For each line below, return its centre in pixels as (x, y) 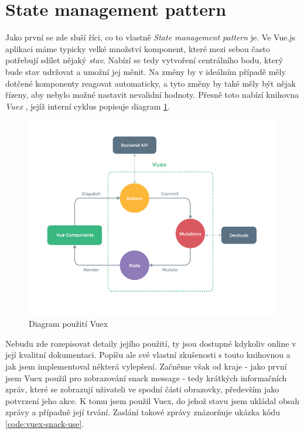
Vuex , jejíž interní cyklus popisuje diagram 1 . (88, 106)
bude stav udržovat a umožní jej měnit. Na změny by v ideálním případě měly (146, 71)
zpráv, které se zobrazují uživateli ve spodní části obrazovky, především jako (142, 389)
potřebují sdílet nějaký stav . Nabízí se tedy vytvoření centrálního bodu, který (144, 60)
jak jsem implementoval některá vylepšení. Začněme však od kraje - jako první (146, 366)
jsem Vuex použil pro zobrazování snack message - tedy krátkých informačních (146, 377)
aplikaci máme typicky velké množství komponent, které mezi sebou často (138, 48)
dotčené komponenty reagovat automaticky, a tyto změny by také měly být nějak (151, 83)
